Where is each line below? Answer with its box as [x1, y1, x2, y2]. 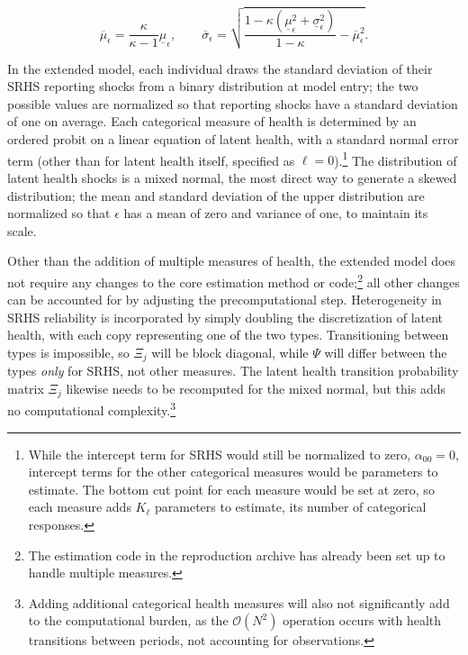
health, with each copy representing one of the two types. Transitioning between [7, 325, 449, 344]
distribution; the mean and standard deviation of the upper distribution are [7, 186, 425, 205]
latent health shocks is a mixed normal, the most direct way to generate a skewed [7, 168, 457, 186]
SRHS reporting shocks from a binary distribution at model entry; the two [7, 77, 418, 96]
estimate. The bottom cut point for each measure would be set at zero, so [28, 479, 435, 498]
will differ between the [324, 342, 447, 361]
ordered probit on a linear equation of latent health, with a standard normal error [7, 130, 459, 149]
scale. [7, 221, 37, 240]
